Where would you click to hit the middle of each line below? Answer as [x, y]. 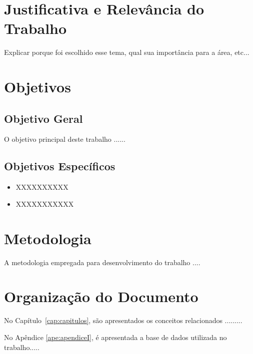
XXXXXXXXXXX [45, 203]
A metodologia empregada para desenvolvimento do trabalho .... [102, 262]
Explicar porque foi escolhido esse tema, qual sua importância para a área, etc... [127, 52]
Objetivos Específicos [60, 166]
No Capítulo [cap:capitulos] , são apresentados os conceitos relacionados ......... [123, 320]
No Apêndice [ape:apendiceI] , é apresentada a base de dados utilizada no [115, 337]
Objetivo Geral [43, 118]
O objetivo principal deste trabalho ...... [65, 139]
